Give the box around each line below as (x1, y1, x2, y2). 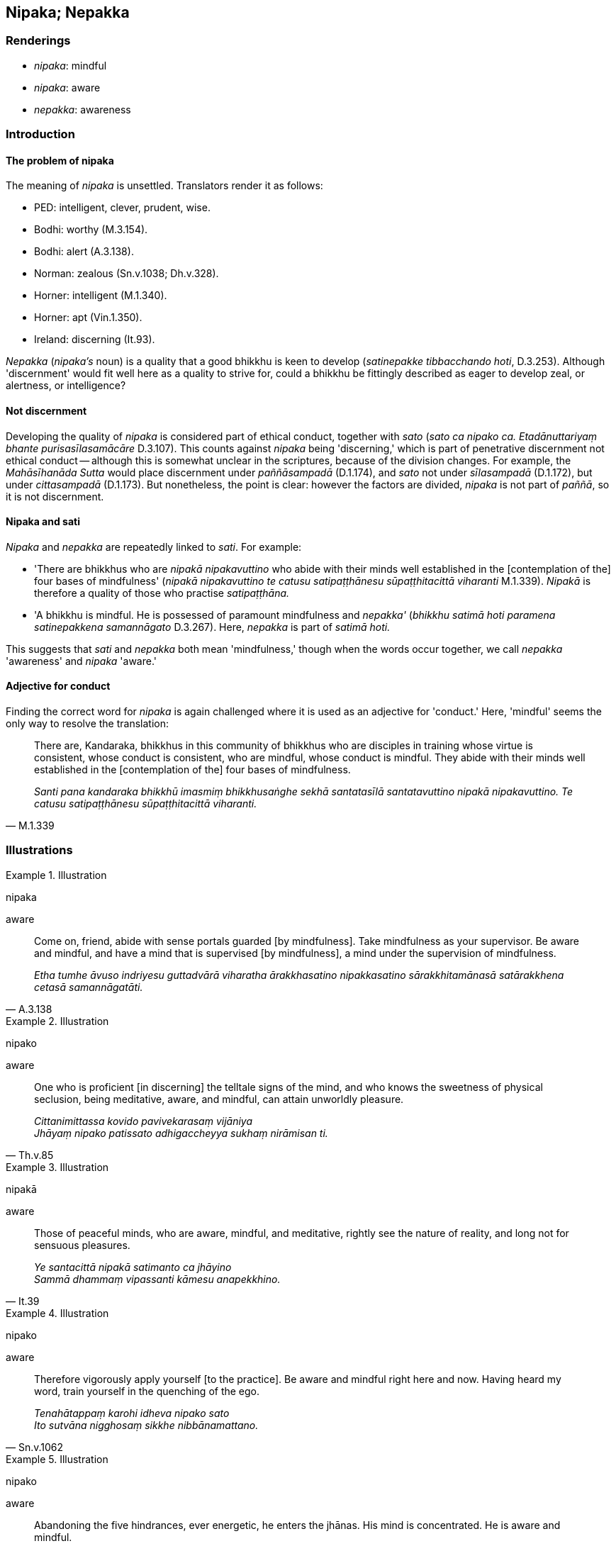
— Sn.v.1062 (6, 1440, 64, 1453)
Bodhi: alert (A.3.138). (34, 245, 134, 258)
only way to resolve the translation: (6, 717, 169, 730)
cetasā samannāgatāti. (34, 980, 143, 993)
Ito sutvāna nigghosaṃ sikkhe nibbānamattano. (34, 1418, 259, 1431)
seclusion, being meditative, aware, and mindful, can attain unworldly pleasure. (34, 1092, 404, 1105)
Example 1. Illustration (6, 868, 107, 881)
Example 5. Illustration (6, 1452, 108, 1465)
